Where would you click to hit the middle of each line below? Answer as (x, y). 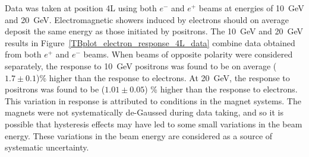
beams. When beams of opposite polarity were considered (188, 54)
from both (23, 54)
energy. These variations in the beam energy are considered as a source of (139, 135)
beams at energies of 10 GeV (251, 8)
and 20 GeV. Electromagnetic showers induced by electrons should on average (147, 19)
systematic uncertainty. (47, 147)
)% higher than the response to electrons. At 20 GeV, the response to (163, 77)
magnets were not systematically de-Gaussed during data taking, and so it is (144, 112)
